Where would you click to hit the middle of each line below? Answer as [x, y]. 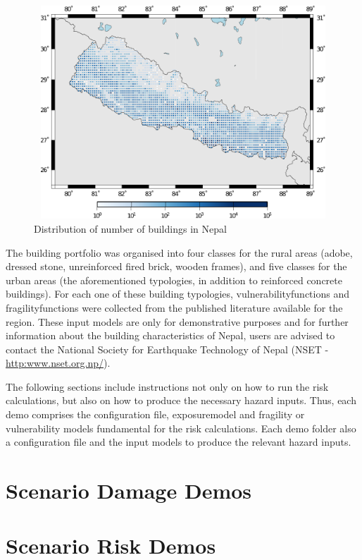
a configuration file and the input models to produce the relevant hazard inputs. [179, 442]
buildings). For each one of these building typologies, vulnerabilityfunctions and [177, 294]
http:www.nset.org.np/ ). [58, 363]
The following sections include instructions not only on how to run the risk [167, 386]
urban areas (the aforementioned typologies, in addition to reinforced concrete [174, 280]
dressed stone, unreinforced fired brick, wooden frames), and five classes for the [176, 266]
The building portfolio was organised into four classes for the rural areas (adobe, [179, 252]
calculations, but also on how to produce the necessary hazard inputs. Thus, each [181, 400]
